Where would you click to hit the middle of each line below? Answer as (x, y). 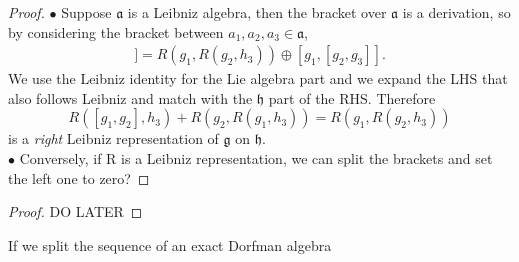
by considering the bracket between (116, 31)
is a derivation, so (456, 12)
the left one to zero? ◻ (79, 177)
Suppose (86, 12)
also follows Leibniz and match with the (130, 97)
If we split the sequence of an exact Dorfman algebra (170, 244)
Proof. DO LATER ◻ (75, 211)
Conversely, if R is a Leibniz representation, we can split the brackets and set (256, 158)
